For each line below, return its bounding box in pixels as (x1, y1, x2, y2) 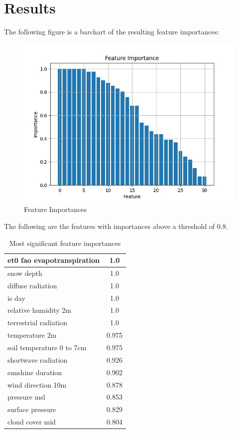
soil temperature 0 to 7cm (7, 342, 87, 352)
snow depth (7, 267, 42, 278)
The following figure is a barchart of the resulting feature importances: (4, 26, 220, 37)
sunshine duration (7, 367, 62, 377)
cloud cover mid (7, 417, 56, 427)
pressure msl (7, 392, 45, 402)
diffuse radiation (7, 280, 57, 290)
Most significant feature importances (9, 237, 121, 248)
